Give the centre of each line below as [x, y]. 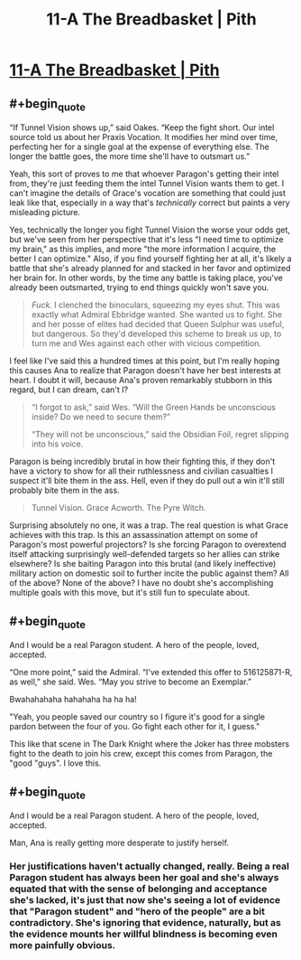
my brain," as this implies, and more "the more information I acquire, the [143, 249]
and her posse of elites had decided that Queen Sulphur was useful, [158, 325]
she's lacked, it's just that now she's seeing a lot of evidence [145, 900]
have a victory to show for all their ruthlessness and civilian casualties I [141, 471]
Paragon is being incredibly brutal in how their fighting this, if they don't [142, 462]
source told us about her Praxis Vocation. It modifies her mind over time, [143, 137]
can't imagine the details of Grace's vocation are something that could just [147, 193]
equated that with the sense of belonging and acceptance [138, 889]
